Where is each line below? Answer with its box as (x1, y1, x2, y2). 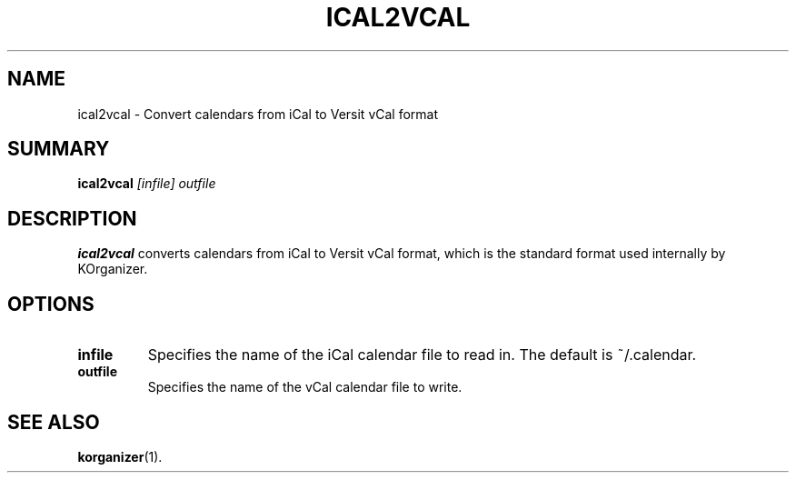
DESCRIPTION (7, 206, 137, 230)
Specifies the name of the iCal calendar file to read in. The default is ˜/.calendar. (147, 345, 697, 365)
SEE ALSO (7, 410, 100, 434)
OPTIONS (7, 292, 95, 315)
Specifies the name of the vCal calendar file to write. (147, 379, 463, 395)
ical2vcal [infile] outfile (77, 175, 216, 192)
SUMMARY (7, 137, 110, 161)
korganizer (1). (77, 448, 163, 465)
